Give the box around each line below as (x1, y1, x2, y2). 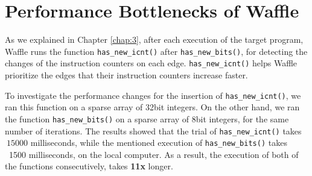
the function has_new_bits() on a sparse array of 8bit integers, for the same (5, 112, 289, 125)
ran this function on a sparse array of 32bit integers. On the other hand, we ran (5, 101, 300, 113)
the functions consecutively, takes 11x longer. (5, 160, 173, 172)
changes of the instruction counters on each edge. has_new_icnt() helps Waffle (5, 57, 298, 69)
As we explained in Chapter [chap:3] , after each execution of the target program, (5, 33, 304, 46)
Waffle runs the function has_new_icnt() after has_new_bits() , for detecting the (5, 45, 308, 57)
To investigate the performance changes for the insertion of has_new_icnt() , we (5, 89, 301, 101)
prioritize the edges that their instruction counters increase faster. (5, 69, 248, 81)
